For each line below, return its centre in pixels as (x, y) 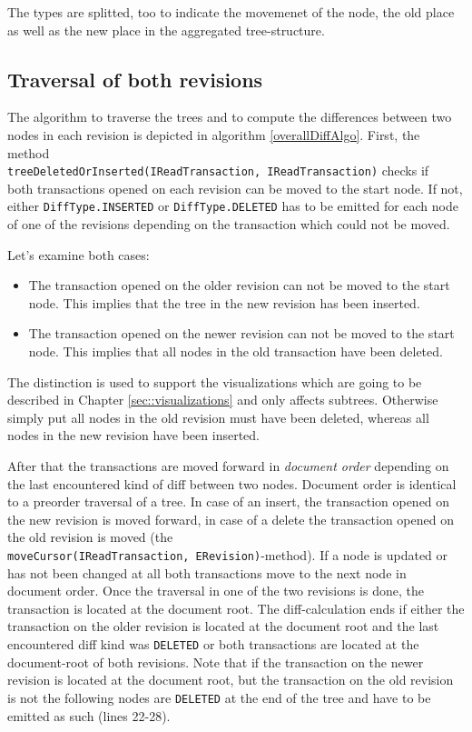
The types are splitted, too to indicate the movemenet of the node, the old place (231, 12)
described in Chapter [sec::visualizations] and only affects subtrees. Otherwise (223, 400)
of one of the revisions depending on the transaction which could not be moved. (229, 224)
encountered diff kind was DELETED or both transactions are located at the (213, 644)
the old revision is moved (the (90, 537)
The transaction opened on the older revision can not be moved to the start (239, 285)
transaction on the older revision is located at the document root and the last (223, 626)
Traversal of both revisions (135, 79)
